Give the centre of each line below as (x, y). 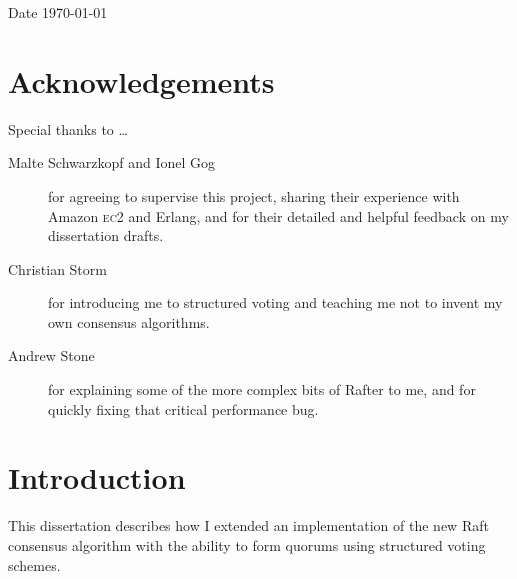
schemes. (34, 564)
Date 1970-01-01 (58, 12)
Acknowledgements (141, 80)
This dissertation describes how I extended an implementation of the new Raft (248, 525)
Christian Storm (57, 268)
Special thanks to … (68, 128)
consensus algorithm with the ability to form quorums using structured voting (247, 544)
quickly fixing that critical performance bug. (183, 408)
